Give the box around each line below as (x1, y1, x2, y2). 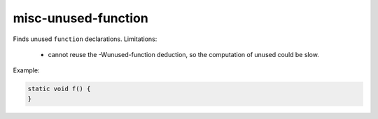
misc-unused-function (13, 10, 148, 26)
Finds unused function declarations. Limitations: (13, 35, 157, 43)
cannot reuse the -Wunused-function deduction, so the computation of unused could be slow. (48, 50, 320, 58)
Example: (13, 66, 40, 74)
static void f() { (27, 85, 91, 93)
